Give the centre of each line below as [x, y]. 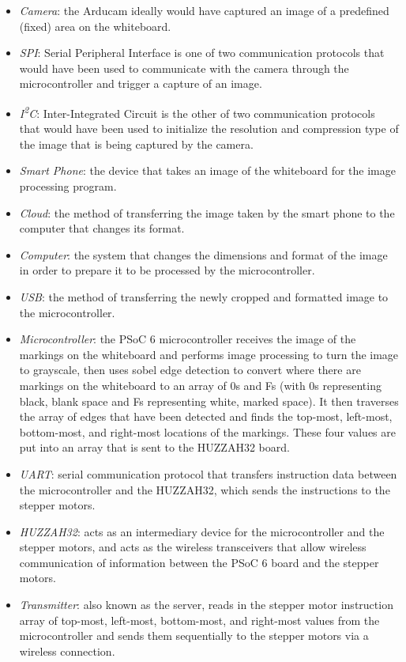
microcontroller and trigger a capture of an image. [141, 83]
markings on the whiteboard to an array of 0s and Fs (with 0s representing [200, 385]
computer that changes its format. [102, 228]
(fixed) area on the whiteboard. [95, 26]
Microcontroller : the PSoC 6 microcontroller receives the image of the [188, 339]
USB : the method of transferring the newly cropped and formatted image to [204, 296]
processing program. [68, 186]
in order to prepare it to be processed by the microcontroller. [167, 270]
